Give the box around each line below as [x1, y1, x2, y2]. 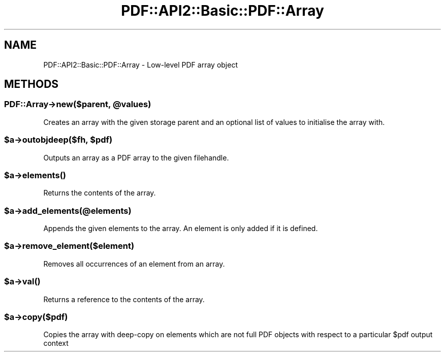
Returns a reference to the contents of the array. [43, 295, 205, 304]
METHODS [4, 78, 59, 91]
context [43, 339, 69, 348]
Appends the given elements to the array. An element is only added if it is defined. [43, 224, 318, 233]
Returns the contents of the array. [43, 188, 156, 198]
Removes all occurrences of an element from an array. [43, 259, 225, 268]
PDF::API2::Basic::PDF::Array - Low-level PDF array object [43, 60, 238, 69]
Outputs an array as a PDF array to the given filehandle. [43, 153, 229, 162]
